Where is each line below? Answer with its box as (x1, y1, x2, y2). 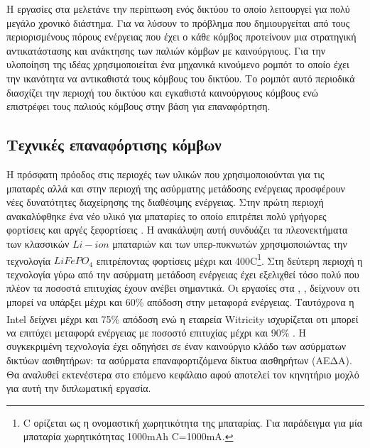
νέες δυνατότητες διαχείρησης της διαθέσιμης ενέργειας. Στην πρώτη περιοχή (6, 195, 324, 209)
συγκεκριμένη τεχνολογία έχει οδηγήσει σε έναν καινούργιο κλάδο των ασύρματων (6, 339, 347, 354)
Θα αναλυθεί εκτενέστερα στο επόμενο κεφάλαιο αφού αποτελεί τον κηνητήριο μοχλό (6, 366, 359, 381)
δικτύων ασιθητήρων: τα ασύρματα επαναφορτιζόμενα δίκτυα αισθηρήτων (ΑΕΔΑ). (6, 352, 352, 367)
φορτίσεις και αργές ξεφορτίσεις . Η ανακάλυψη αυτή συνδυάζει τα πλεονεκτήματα (6, 222, 348, 237)
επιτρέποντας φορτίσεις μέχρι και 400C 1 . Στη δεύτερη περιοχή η (96, 251, 363, 268)
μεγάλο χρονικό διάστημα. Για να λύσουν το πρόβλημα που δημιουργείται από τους (6, 15, 350, 30)
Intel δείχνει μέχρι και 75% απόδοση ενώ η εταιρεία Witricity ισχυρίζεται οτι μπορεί (6, 311, 359, 326)
